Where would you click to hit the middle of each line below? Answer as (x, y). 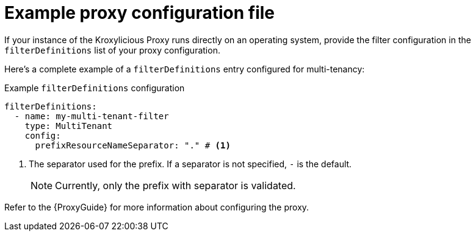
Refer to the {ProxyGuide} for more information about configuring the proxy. (157, 207)
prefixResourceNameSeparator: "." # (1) (133, 145)
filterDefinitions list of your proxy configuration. (112, 50)
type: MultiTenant (69, 126)
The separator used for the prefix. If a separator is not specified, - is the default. (190, 164)
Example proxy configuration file (140, 13)
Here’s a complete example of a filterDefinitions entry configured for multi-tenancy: (185, 69)
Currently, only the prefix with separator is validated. (175, 185)
